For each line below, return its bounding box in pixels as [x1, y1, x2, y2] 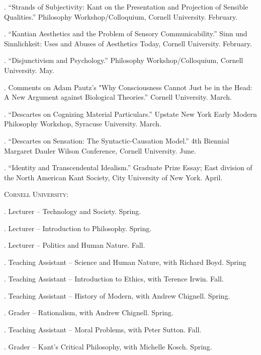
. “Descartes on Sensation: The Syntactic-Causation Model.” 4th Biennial [4, 135, 229, 146]
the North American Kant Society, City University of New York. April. [4, 172, 223, 182]
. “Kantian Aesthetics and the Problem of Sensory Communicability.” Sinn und [4, 28, 247, 39]
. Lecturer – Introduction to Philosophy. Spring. [4, 223, 152, 233]
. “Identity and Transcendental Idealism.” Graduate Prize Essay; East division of [4, 162, 252, 173]
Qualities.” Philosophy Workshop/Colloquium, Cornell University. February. [4, 11, 238, 22]
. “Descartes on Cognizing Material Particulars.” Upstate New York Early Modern [4, 108, 257, 119]
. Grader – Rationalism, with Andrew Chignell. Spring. [4, 307, 173, 318]
